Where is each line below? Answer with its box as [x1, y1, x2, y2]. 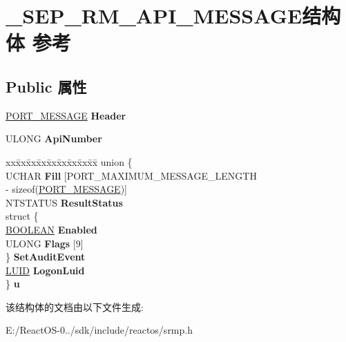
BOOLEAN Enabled [6, 222, 97, 236]
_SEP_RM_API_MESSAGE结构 [6, 1, 341, 30]
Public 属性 [6, 75, 87, 97]
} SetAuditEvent [6, 249, 86, 264]
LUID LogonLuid [6, 263, 85, 277]
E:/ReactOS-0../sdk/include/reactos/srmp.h [6, 323, 193, 337]
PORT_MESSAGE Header [6, 108, 126, 122]
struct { [6, 209, 39, 223]
